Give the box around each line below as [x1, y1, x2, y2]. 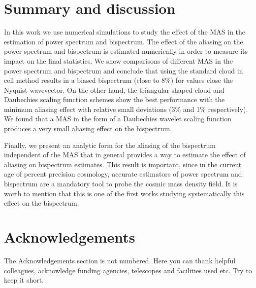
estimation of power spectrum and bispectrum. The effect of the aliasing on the [4, 36, 243, 46]
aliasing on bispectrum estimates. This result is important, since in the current [4, 159, 242, 169]
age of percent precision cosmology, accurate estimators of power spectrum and [4, 169, 242, 179]
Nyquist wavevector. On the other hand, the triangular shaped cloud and [4, 84, 224, 95]
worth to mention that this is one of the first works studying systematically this [4, 188, 245, 198]
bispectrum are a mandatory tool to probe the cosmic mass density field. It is [4, 179, 238, 189]
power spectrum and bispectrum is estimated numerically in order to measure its [4, 46, 248, 56]
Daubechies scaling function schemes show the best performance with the [4, 94, 225, 105]
